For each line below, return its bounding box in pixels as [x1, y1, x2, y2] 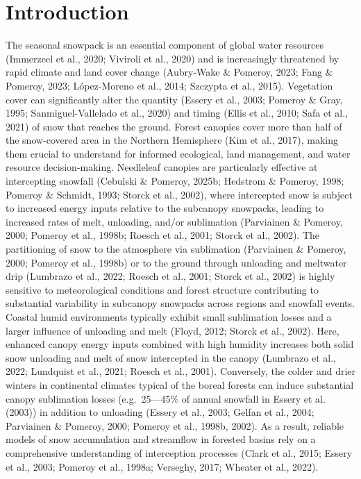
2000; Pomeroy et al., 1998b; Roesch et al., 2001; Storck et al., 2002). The [6, 228, 320, 242]
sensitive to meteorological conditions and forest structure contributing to [6, 282, 319, 296]
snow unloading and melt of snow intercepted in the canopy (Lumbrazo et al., [6, 350, 337, 364]
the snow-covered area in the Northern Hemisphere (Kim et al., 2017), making [6, 133, 339, 147]
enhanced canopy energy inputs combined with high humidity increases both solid [6, 337, 354, 351]
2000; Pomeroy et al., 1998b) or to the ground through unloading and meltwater [6, 255, 347, 269]
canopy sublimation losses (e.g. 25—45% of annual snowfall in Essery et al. [6, 391, 326, 405]
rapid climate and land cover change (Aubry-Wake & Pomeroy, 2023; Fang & [6, 65, 333, 79]
